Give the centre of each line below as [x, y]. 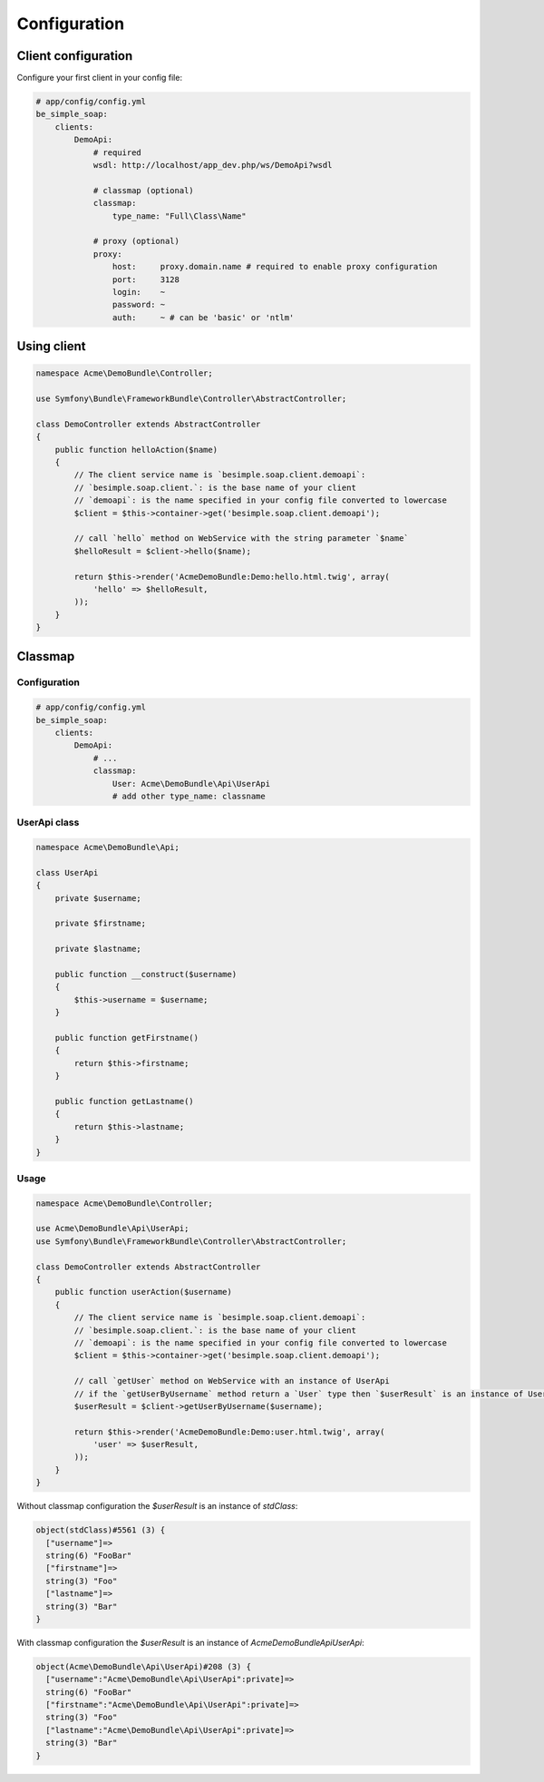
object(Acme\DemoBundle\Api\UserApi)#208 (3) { [143, 1666]
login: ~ [139, 292]
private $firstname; [101, 924]
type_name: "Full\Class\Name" [179, 216]
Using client [51, 346]
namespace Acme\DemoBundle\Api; [108, 847]
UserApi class [48, 823]
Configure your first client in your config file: [100, 78]
